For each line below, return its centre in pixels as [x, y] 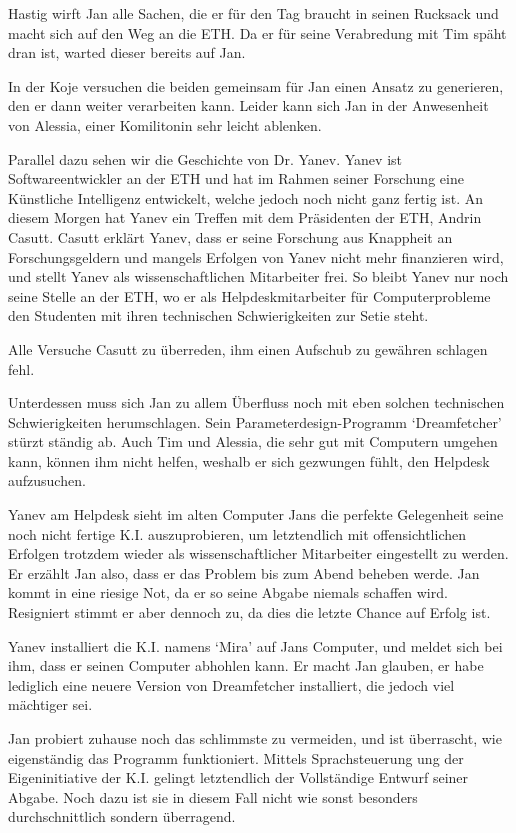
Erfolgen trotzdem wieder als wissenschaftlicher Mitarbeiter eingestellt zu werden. [258, 553]
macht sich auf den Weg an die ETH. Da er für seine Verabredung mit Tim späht [257, 32]
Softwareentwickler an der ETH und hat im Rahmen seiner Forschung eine [236, 178]
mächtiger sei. [50, 704]
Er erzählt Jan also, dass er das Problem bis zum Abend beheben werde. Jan [244, 572]
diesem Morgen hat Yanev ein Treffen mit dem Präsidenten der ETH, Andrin [245, 217]
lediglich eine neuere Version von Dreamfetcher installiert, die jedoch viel [231, 684]
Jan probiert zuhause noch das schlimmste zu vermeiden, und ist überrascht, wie [255, 738]
